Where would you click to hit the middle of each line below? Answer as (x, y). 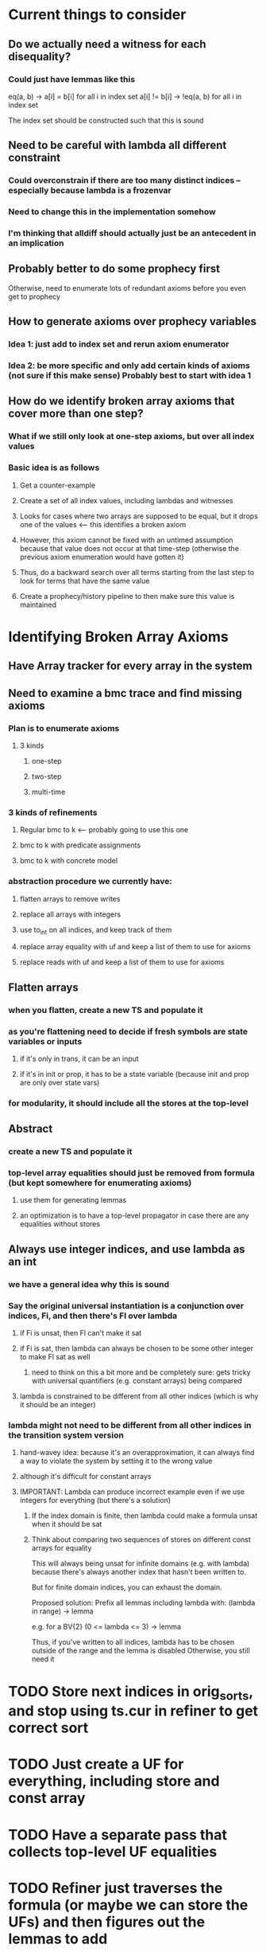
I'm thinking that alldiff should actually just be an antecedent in (132, 233)
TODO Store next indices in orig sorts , (131, 1693)
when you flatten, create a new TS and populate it (106, 1010)
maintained (38, 604)
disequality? (40, 56)
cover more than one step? (76, 414)
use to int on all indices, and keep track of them (96, 931)
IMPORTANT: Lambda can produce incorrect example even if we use (132, 1492)
